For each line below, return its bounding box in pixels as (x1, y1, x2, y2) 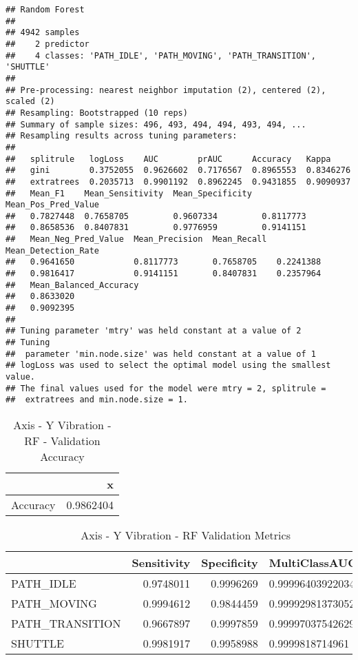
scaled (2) (6, 96, 55, 107)
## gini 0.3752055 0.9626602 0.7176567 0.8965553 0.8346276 (6, 165, 351, 176)
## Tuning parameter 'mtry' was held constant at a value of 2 (6, 326, 302, 336)
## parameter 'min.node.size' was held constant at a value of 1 (6, 349, 317, 359)
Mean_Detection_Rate (6, 245, 100, 256)
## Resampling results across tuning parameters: (6, 131, 238, 141)
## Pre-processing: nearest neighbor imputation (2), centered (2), (6, 85, 326, 95)
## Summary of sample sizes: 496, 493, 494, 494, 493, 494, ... (6, 119, 306, 130)
